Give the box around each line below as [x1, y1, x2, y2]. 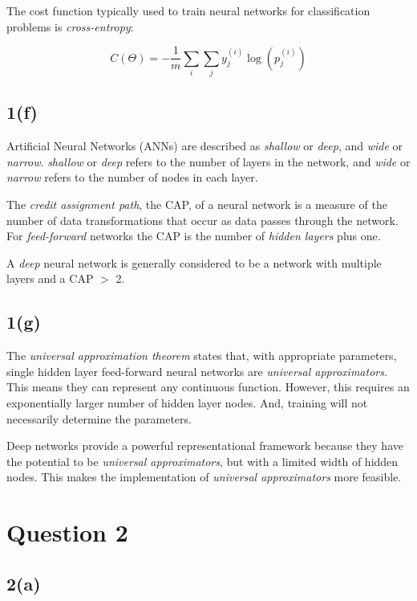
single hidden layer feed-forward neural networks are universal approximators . [6, 362, 387, 379]
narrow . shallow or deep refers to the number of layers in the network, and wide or [6, 153, 411, 170]
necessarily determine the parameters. [6, 410, 192, 427]
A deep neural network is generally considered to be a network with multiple [6, 254, 382, 271]
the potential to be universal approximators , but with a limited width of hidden [6, 452, 399, 469]
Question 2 [6, 516, 128, 549]
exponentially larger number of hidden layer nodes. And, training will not [6, 394, 368, 411]
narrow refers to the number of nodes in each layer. [6, 169, 258, 186]
